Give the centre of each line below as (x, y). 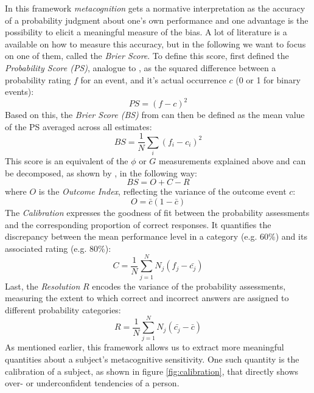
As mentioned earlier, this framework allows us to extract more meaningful (145, 347)
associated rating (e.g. (46, 248)
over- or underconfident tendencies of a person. (92, 383)
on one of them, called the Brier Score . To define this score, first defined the (147, 56)
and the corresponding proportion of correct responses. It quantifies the (138, 224)
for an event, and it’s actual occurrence (153, 79)
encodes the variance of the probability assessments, (189, 286)
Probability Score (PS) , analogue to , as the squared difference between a (141, 67)
